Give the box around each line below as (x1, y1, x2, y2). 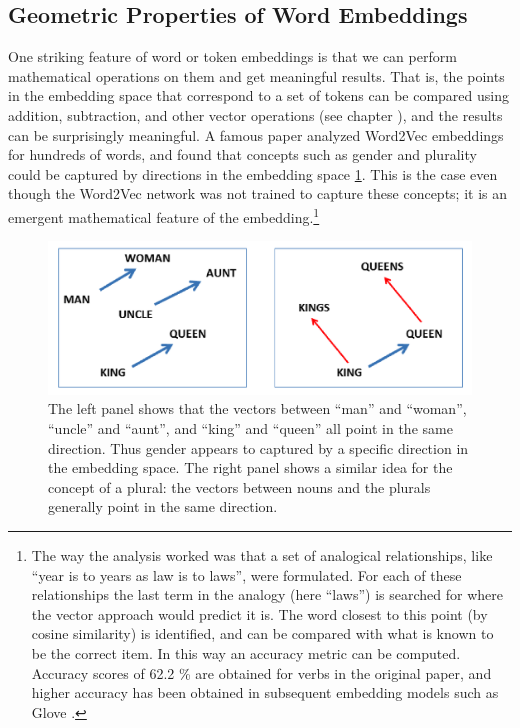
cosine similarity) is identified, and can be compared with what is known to (31, 623, 494, 644)
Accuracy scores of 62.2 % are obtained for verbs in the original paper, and (31, 662, 492, 683)
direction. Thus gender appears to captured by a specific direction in (48, 437, 469, 458)
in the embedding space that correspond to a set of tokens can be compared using (8, 85, 509, 106)
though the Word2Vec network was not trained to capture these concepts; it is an (8, 183, 507, 204)
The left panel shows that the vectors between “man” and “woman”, (48, 398, 467, 419)
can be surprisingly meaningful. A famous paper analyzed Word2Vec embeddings (8, 124, 504, 145)
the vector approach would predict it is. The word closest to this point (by (31, 603, 488, 624)
